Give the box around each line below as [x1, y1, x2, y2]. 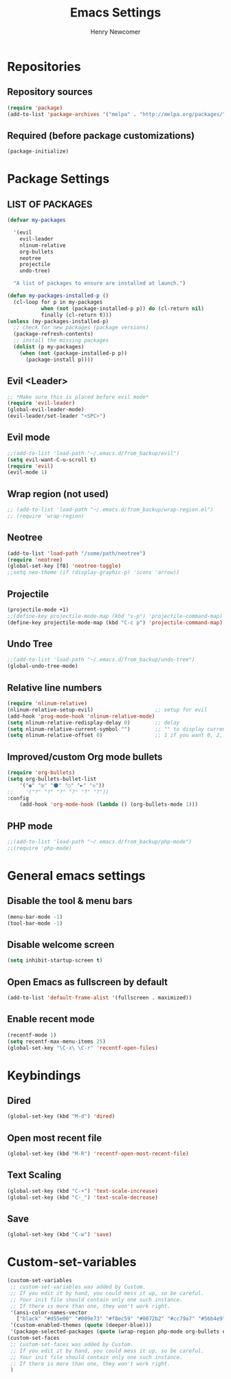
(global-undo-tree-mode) [7, 663, 78, 670]
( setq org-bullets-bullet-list [7, 775, 97, 782]
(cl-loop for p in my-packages [13, 298, 103, 305]
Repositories [7, 58, 81, 74]
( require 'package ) [7, 104, 63, 111]
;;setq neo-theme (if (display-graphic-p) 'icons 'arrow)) [7, 569, 180, 576]
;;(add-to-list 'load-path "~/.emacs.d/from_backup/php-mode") [7, 839, 192, 846]
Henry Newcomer [90, 27, 141, 36]
